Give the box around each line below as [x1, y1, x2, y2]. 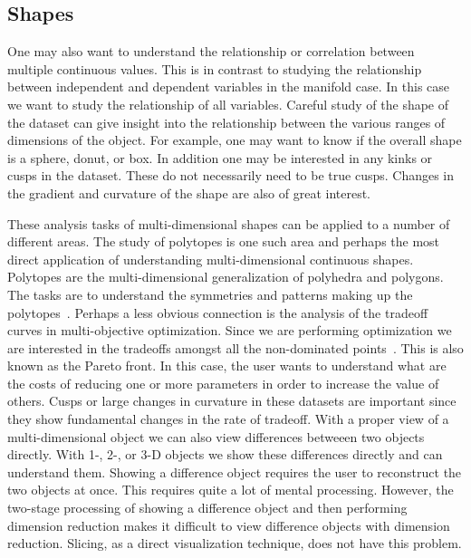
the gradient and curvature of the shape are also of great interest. [7, 183, 371, 202]
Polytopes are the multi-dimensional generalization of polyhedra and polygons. [7, 267, 444, 286]
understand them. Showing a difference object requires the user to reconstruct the [7, 462, 462, 481]
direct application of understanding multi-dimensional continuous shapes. [7, 249, 414, 268]
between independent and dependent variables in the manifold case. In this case [7, 77, 450, 96]
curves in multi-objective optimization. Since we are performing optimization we [7, 321, 452, 340]
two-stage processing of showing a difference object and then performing [7, 498, 408, 517]
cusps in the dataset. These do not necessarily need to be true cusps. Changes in [7, 166, 455, 185]
